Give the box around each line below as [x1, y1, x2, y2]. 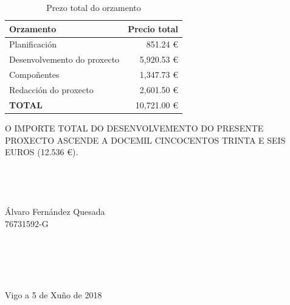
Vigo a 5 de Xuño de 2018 [5, 289, 102, 301]
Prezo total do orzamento [46, 1, 141, 13]
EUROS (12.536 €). [5, 145, 78, 158]
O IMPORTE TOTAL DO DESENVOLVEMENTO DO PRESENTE [5, 121, 264, 134]
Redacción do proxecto [9, 83, 94, 96]
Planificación [9, 38, 57, 51]
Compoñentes [9, 68, 60, 81]
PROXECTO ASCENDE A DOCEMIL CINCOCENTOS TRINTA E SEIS [5, 133, 286, 146]
